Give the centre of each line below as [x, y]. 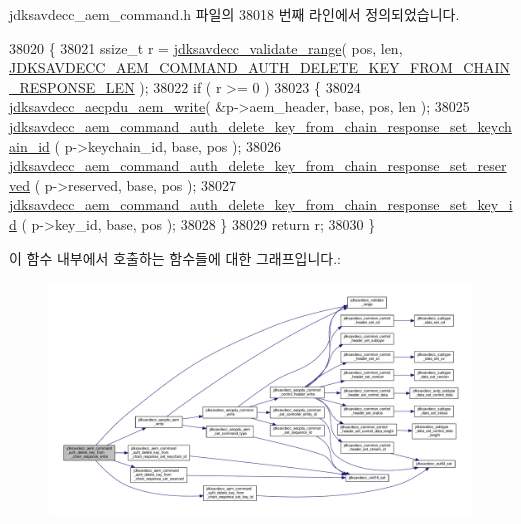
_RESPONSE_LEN [72, 86]
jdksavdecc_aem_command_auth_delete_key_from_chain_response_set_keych [260, 125]
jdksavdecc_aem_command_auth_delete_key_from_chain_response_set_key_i [261, 204]
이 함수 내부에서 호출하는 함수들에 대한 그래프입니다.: [175, 257]
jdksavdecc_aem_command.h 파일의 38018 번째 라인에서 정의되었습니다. [234, 14]
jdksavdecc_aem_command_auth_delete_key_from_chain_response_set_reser [258, 165]
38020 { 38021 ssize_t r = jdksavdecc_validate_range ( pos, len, [206, 47]
